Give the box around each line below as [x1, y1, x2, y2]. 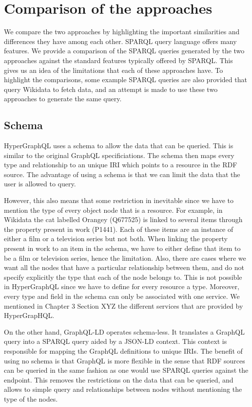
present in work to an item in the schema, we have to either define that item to [4, 243, 241, 253]
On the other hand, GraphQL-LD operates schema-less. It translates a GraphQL [4, 326, 245, 337]
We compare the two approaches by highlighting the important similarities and [4, 26, 240, 37]
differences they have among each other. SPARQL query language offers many [4, 36, 237, 46]
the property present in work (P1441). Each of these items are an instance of [4, 224, 233, 234]
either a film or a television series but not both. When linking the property [4, 233, 228, 244]
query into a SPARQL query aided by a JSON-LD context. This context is [4, 336, 227, 346]
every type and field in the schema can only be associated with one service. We [4, 291, 240, 301]
